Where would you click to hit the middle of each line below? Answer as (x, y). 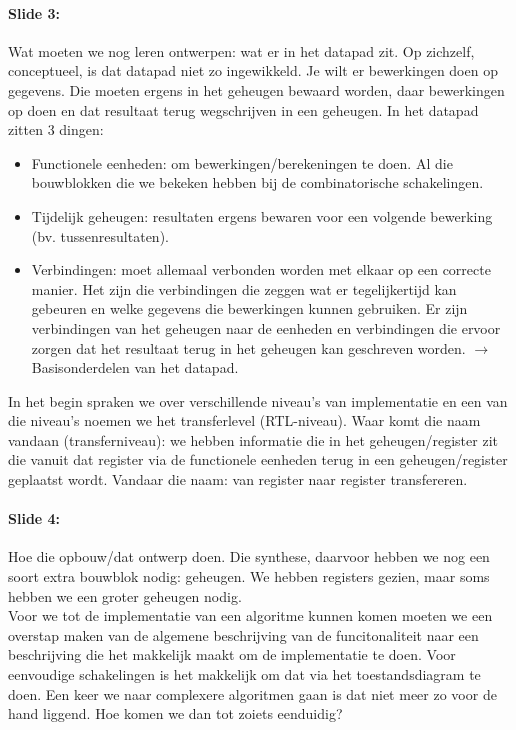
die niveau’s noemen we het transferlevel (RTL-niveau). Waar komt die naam (244, 420)
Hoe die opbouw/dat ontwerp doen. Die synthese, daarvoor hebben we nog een (249, 556)
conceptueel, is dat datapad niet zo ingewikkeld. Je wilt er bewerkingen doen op (253, 70)
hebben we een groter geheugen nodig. (125, 595)
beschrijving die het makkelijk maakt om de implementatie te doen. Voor (232, 654)
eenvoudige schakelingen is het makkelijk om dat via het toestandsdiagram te (244, 674)
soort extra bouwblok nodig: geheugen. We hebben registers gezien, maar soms (249, 576)
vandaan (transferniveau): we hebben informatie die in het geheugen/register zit (253, 439)
